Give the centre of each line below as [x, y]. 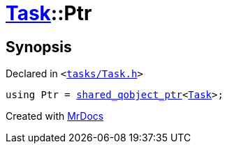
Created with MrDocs [55, 116]
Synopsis [39, 47]
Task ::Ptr [49, 13]
